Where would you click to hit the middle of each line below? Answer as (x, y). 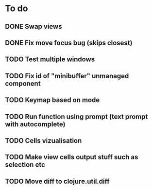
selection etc (25, 165)
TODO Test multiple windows (50, 60)
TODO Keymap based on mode (52, 100)
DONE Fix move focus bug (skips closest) (69, 43)
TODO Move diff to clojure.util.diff (57, 181)
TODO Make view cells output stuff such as (72, 157)
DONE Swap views (34, 26)
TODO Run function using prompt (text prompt (76, 116)
